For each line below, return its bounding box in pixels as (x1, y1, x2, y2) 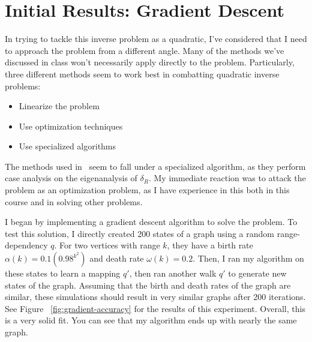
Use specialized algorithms (19, 140, 116, 152)
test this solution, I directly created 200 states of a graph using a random (5, 227, 274, 239)
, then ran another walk (129, 267, 217, 280)
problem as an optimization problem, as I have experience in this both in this (5, 184, 290, 196)
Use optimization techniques (19, 119, 123, 132)
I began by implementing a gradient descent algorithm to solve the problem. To (5, 215, 298, 228)
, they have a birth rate (167, 239, 253, 251)
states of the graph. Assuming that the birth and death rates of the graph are (5, 278, 291, 291)
